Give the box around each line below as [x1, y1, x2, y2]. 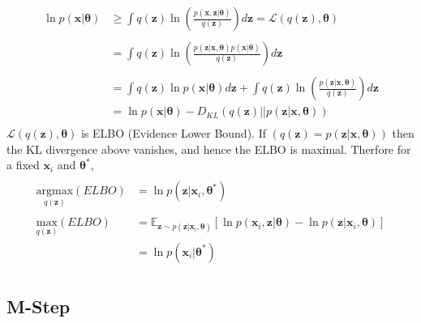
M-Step [6, 294, 71, 319]
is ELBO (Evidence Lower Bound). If [80, 125, 266, 142]
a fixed [6, 156, 40, 173]
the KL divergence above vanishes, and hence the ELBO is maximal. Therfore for [6, 140, 411, 157]
